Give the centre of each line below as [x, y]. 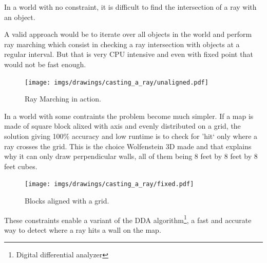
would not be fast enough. [45, 64]
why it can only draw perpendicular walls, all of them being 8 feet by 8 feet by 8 [131, 156]
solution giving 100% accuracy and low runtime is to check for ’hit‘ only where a [131, 136]
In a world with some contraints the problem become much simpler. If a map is [129, 116]
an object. [20, 17]
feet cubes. [21, 166]
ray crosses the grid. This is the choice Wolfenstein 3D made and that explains [128, 146]
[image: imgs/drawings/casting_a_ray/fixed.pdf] [109, 184]
